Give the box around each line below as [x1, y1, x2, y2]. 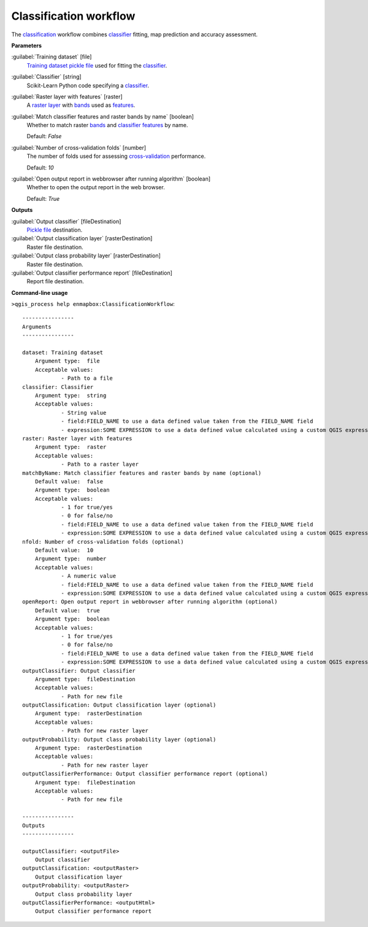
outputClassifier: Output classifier [22, 667, 136, 674]
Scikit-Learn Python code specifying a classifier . [26, 82, 150, 89]
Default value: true [34, 607, 101, 614]
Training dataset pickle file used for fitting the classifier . [26, 61, 167, 69]
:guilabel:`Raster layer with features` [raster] [11, 93, 123, 100]
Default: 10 [26, 163, 55, 171]
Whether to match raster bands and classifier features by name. [26, 122, 188, 129]
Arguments [22, 323, 52, 330]
